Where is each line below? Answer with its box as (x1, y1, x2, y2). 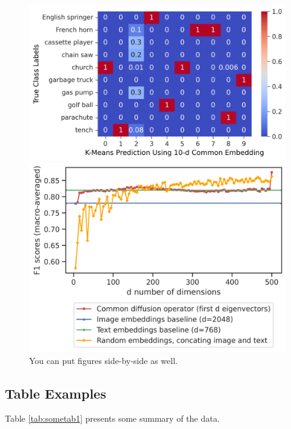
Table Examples (5, 383, 106, 402)
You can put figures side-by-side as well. (29, 354, 178, 366)
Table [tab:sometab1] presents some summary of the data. (5, 412, 220, 425)
